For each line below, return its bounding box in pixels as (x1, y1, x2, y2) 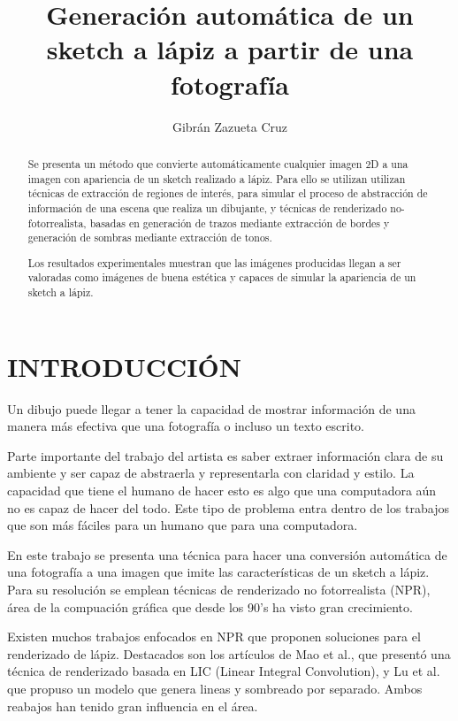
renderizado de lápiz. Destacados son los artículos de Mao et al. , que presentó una (7, 644, 451, 663)
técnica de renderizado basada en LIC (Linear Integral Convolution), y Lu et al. (7, 662, 440, 680)
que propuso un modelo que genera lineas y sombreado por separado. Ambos (7, 679, 423, 697)
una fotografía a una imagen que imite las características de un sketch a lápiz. (7, 563, 430, 581)
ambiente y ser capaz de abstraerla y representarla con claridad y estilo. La (7, 464, 415, 482)
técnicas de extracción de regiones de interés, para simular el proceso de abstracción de (27, 186, 428, 201)
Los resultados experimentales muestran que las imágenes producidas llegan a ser (27, 255, 401, 270)
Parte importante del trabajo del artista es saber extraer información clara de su (7, 446, 444, 464)
